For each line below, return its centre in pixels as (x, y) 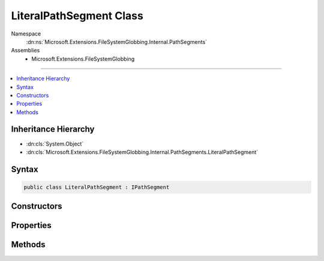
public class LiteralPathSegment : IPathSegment (97, 187)
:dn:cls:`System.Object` (55, 144)
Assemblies (25, 51)
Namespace (26, 34)
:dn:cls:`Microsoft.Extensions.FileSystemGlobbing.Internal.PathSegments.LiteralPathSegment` (142, 152)
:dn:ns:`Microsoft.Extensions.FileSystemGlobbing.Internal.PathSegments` (116, 41)
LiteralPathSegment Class (77, 16)
